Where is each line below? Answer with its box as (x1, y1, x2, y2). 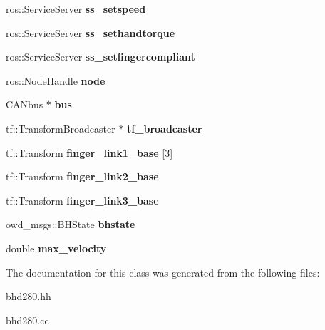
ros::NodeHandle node (6, 73, 105, 88)
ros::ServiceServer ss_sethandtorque (6, 25, 175, 40)
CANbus (6, 97, 43, 112)
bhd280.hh (6, 289, 51, 304)
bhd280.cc (6, 312, 49, 327)
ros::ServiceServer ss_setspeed (6, 1, 146, 16)
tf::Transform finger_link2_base (6, 169, 159, 184)
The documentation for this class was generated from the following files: (6, 264, 320, 279)
